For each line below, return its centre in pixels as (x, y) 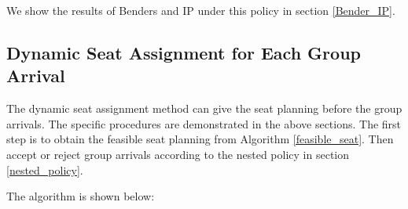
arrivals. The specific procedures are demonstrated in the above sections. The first (204, 123)
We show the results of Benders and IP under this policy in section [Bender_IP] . (201, 10)
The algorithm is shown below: (81, 196)
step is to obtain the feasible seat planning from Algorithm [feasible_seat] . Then (200, 139)
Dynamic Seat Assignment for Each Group (184, 52)
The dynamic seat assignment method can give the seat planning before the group (204, 108)
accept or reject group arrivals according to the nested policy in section (178, 154)
